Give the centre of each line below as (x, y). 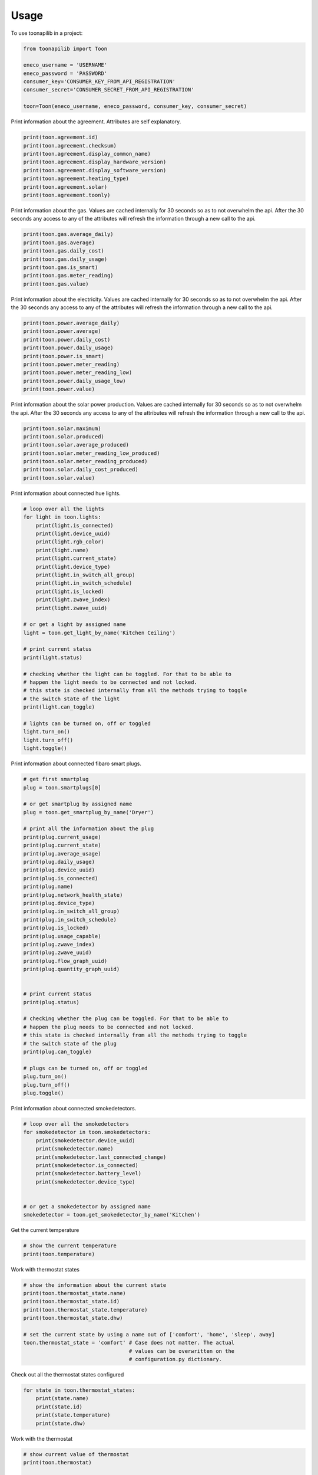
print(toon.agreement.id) (61, 137)
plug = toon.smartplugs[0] (62, 787)
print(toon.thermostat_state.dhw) (73, 1318)
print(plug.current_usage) (62, 837)
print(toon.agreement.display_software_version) (95, 170)
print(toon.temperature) (59, 1254)
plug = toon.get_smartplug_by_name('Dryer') (89, 812)
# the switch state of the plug (70, 1043)
